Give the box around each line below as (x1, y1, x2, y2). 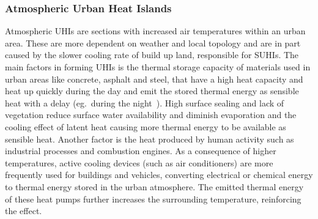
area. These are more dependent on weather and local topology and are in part (5, 36, 301, 49)
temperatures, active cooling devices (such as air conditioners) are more (5, 156, 273, 169)
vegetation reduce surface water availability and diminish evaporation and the (5, 108, 297, 121)
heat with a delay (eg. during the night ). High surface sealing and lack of (5, 96, 284, 109)
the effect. (5, 204, 42, 217)
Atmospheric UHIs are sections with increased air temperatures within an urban (5, 24, 306, 37)
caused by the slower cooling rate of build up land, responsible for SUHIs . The (5, 48, 299, 61)
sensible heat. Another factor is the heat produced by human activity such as (5, 132, 294, 145)
